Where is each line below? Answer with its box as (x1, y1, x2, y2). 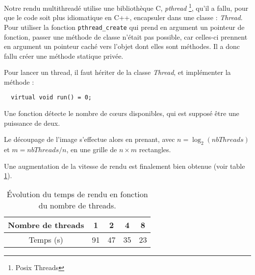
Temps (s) (28, 233, 63, 245)
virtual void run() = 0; (11, 94, 92, 101)
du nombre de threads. (38, 199, 116, 211)
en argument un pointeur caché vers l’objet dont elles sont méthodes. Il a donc (4, 41, 240, 51)
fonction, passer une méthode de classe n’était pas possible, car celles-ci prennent (4, 31, 248, 42)
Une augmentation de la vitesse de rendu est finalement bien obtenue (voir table (4, 160, 245, 171)
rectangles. (139, 144, 171, 155)
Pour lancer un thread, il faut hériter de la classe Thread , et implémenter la (4, 67, 231, 77)
